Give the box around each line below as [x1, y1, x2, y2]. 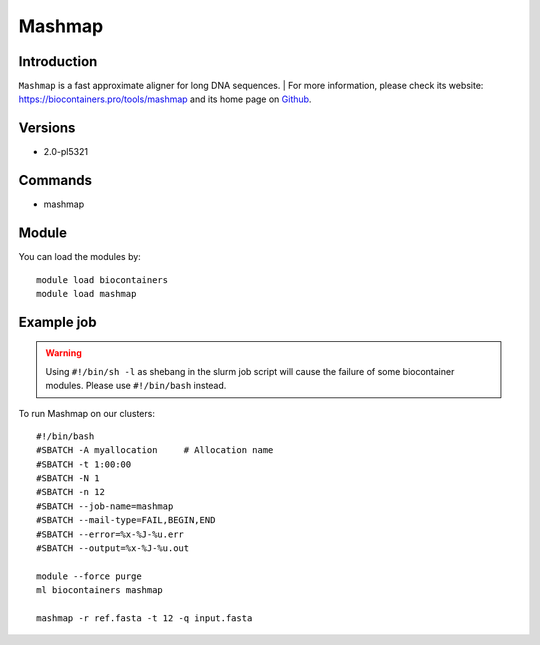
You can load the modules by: [18, 251, 142, 263]
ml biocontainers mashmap [36, 585, 164, 596]
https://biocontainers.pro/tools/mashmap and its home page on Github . [18, 93, 312, 105]
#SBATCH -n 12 [36, 486, 105, 498]
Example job [18, 313, 97, 330]
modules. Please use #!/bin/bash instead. [45, 380, 227, 392]
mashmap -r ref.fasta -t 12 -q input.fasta [36, 613, 253, 624]
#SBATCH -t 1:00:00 [36, 458, 132, 470]
